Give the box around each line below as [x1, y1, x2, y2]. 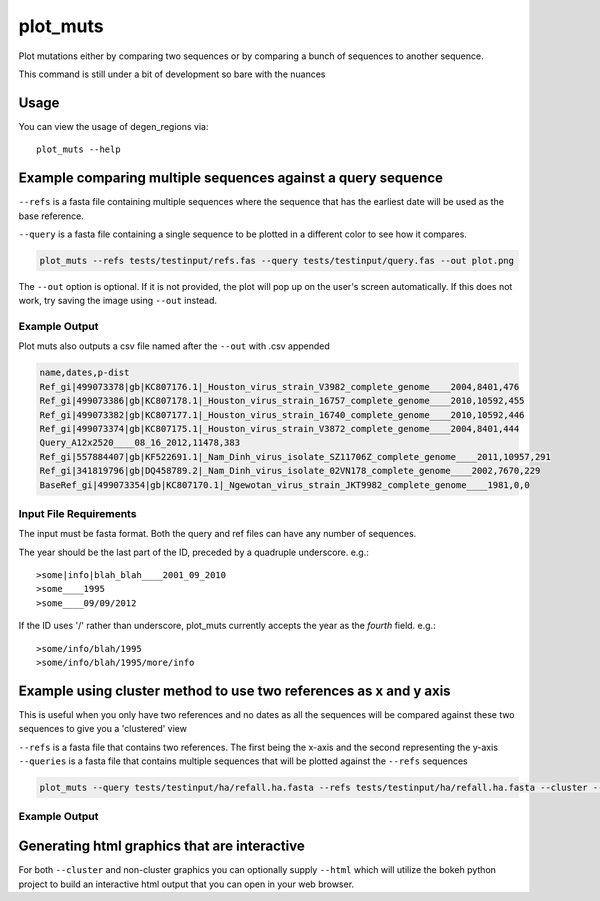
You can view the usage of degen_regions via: [18, 120, 209, 132]
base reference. [18, 210, 84, 222]
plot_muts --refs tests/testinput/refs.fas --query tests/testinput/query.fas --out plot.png [39, 255, 515, 266]
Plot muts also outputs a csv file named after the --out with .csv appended [18, 340, 330, 352]
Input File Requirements [18, 506, 137, 520]
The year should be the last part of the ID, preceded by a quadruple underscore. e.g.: [18, 546, 370, 558]
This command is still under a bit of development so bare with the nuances [18, 68, 326, 80]
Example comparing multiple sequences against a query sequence [18, 170, 444, 187]
